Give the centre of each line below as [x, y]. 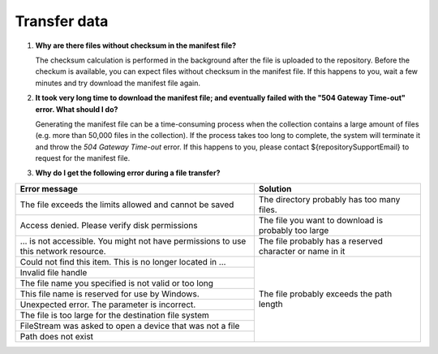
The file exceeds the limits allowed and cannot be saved [127, 205]
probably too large [294, 230]
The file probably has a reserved [320, 241]
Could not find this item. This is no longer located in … [123, 261]
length [271, 304]
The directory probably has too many [329, 199]
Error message [49, 188]
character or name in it [302, 251]
